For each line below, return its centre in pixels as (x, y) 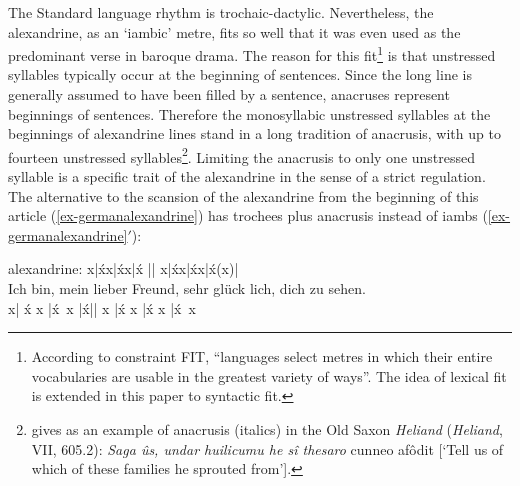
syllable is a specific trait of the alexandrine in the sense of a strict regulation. (247, 176)
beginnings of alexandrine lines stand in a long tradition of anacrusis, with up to (254, 133)
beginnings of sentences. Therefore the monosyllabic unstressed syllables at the (249, 113)
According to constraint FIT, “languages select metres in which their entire (262, 356)
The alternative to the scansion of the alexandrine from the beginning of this (243, 195)
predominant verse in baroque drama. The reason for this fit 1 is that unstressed (252, 53)
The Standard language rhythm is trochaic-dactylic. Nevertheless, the (221, 12)
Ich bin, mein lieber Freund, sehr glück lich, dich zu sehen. (187, 288)
